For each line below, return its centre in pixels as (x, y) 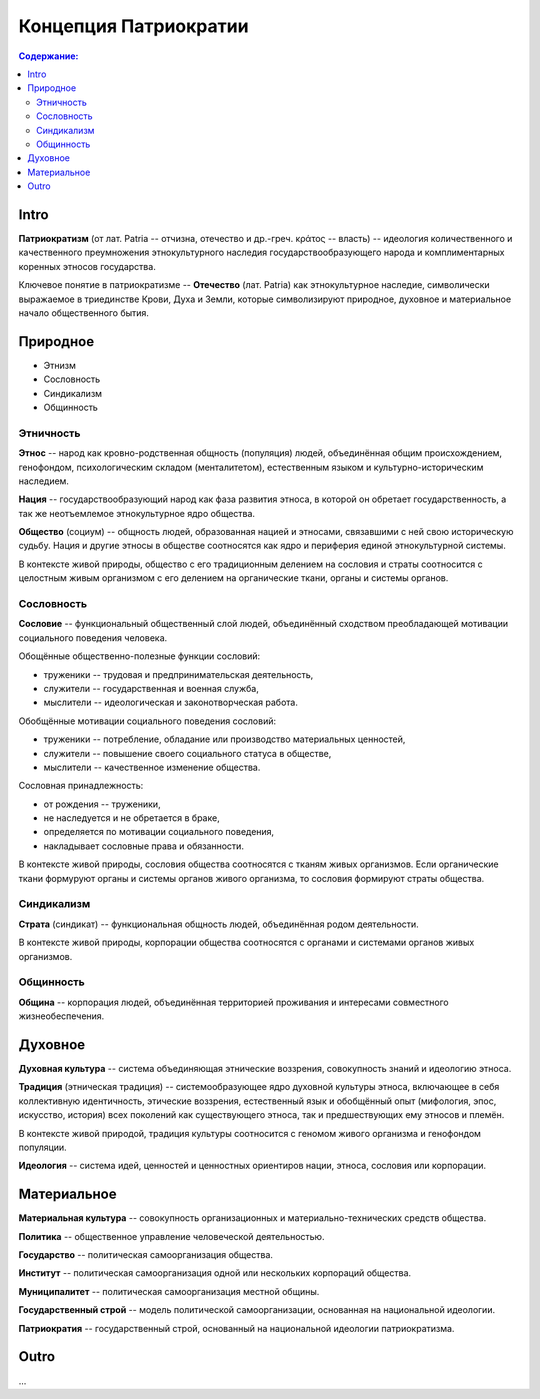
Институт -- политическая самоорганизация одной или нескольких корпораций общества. (215, 1273)
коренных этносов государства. (87, 266)
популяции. (42, 1147)
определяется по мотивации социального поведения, (159, 832)
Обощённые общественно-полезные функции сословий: (139, 656)
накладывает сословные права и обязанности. (144, 846)
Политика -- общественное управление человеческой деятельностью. (171, 1236)
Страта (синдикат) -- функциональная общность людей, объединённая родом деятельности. (218, 924)
